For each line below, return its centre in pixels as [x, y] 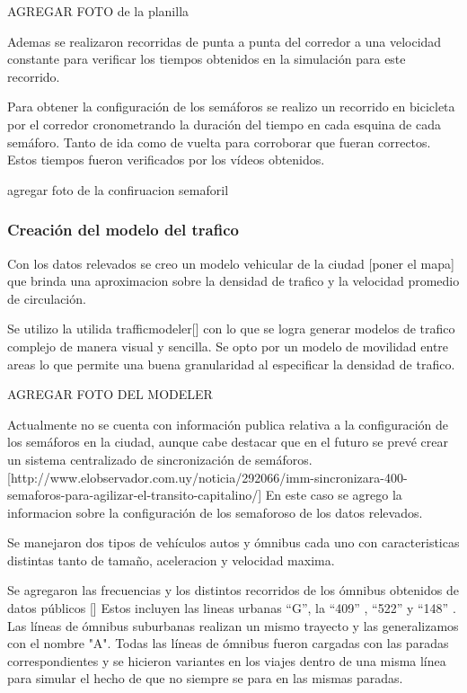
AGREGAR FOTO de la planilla [98, 11]
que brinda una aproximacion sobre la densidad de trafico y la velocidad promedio [233, 281]
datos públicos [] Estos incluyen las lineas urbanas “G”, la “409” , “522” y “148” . [232, 608]
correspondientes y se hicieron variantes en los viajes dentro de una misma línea [227, 660]
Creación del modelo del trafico [123, 230]
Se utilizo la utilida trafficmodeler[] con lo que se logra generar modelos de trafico [231, 329]
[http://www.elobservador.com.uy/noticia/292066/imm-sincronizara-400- [207, 477]
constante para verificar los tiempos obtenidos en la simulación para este [207, 59]
